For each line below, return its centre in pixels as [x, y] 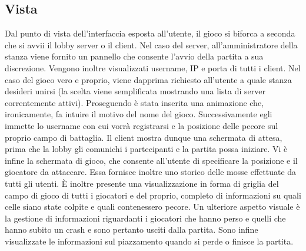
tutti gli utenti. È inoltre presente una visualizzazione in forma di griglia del [142, 183]
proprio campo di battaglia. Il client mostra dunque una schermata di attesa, [144, 137]
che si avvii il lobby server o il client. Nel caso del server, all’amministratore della [151, 44]
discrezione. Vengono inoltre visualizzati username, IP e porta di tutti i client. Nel [153, 67]
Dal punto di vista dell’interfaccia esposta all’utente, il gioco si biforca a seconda [150, 33]
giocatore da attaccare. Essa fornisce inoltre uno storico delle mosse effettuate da [151, 172]
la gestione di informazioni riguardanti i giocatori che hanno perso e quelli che [145, 218]
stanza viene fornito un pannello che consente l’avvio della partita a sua [134, 56]
